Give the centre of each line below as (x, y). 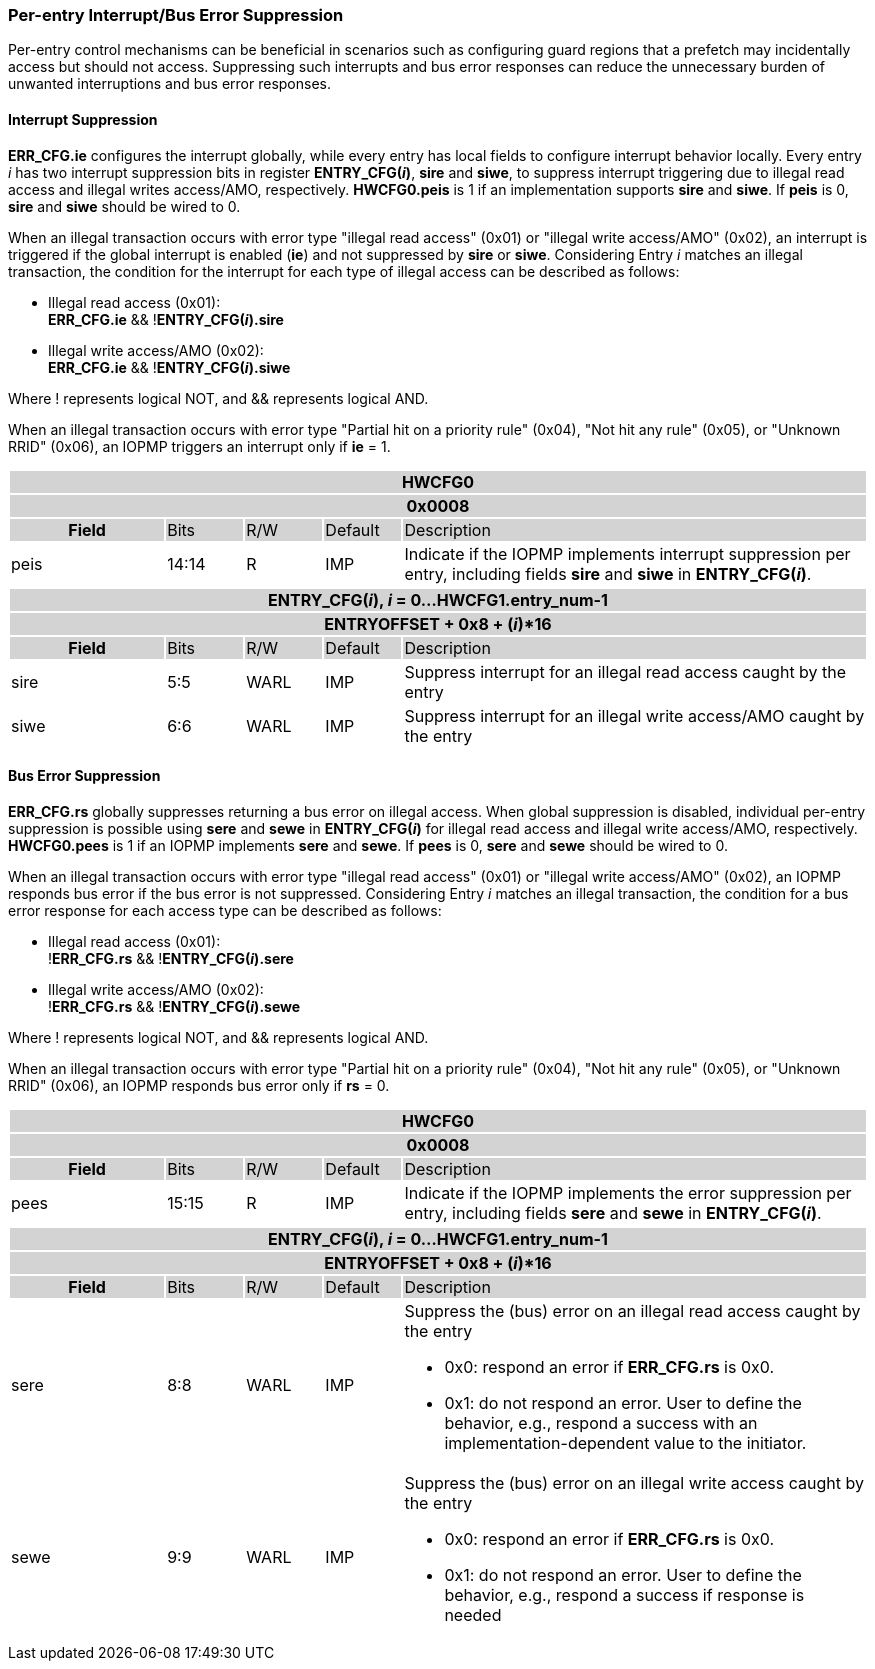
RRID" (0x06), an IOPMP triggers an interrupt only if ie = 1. (199, 446)
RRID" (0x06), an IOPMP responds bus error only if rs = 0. (199, 1085)
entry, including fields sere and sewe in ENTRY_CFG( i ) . (613, 1212)
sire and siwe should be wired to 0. (124, 206)
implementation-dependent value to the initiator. (625, 1442)
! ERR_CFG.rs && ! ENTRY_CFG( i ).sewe (174, 1006)
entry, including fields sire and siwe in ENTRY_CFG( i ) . (608, 573)
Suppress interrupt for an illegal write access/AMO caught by (634, 715)
